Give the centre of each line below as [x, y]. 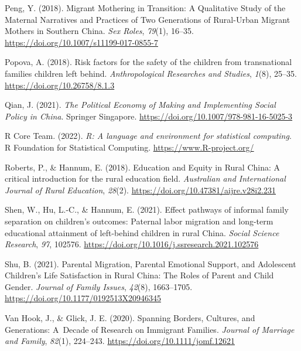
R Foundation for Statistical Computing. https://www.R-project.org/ [129, 147]
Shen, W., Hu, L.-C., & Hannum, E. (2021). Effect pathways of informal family [147, 209]
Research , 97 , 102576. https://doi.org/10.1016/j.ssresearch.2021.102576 [132, 244]
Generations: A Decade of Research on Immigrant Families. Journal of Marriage [150, 329]
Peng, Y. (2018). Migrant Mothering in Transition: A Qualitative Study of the [145, 8]
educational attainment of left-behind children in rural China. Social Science [142, 232]
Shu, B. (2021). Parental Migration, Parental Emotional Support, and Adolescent [150, 263]
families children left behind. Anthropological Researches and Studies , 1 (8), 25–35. [151, 73]
